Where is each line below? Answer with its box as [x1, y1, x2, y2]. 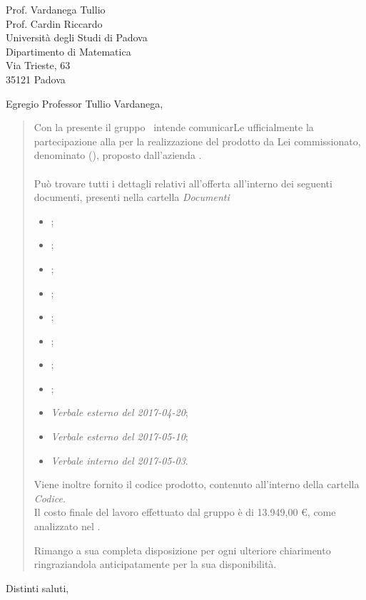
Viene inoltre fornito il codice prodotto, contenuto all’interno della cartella [34, 477, 360, 492]
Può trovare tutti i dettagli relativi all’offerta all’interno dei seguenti [34, 175, 332, 190]
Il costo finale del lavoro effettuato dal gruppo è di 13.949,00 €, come [34, 505, 336, 519]
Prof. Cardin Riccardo [6, 16, 103, 31]
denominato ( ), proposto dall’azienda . [34, 148, 202, 162]
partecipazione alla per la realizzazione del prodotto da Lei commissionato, [34, 133, 361, 148]
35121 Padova [6, 71, 66, 86]
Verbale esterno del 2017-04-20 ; [51, 405, 188, 420]
